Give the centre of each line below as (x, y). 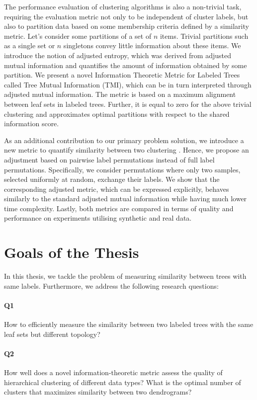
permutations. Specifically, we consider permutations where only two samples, (122, 169)
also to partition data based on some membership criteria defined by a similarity (127, 26)
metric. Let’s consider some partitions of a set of (78, 36)
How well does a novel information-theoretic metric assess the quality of (113, 372)
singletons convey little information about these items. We (152, 45)
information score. (32, 123)
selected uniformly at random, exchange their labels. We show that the (112, 179)
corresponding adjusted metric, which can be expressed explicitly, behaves (117, 189)
